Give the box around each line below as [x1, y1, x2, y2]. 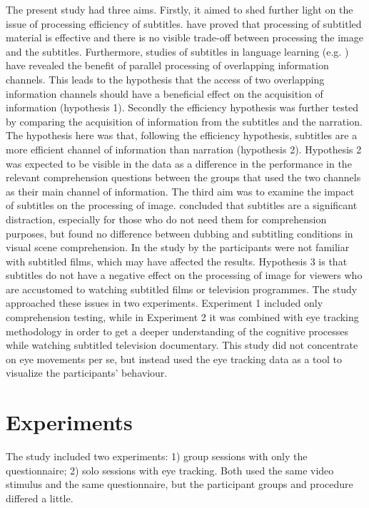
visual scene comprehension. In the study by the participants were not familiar [6, 240, 350, 255]
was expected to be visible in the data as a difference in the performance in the [6, 156, 352, 171]
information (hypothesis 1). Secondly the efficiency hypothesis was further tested [6, 100, 359, 115]
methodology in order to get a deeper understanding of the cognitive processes [6, 323, 349, 338]
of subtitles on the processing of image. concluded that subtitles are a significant [6, 198, 358, 213]
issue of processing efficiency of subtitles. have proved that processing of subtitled [6, 16, 362, 31]
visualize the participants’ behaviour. [6, 365, 168, 380]
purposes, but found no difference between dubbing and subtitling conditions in [6, 225, 353, 240]
